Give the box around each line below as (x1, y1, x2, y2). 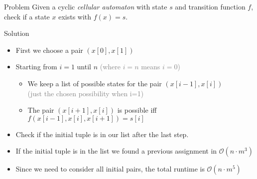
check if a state (4, 11, 50, 21)
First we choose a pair (15, 44, 83, 55)
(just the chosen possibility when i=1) (27, 88, 144, 98)
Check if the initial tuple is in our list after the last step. (15, 129, 189, 139)
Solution (4, 28, 29, 38)
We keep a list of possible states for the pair (27, 78, 162, 88)
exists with (58, 11, 92, 21)
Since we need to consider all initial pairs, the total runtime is (15, 164, 205, 174)
